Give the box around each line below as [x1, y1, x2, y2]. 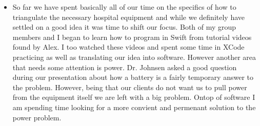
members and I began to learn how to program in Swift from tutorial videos [12, 31, 252, 42]
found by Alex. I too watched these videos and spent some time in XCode [12, 41, 245, 52]
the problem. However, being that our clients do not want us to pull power [12, 81, 247, 92]
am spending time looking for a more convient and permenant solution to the [12, 101, 256, 112]
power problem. [12, 112, 62, 122]
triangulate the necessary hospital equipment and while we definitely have [12, 11, 245, 22]
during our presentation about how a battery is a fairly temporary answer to [12, 72, 253, 82]
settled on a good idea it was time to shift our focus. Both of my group [12, 22, 236, 32]
